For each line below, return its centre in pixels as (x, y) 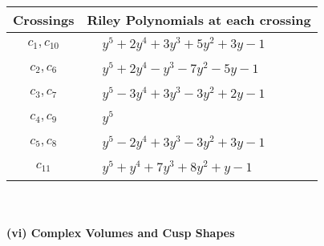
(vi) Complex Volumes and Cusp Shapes (121, 233)
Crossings (44, 20)
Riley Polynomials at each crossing (199, 20)
